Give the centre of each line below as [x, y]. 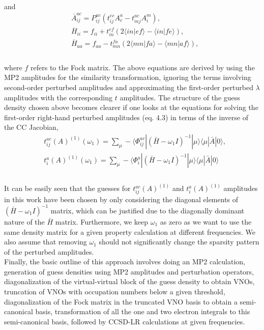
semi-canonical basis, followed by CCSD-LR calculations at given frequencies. [125, 321]
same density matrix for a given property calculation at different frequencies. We [130, 231]
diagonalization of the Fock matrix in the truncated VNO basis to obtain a [121, 301]
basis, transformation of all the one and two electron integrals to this [143, 311]
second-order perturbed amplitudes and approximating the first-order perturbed [129, 87]
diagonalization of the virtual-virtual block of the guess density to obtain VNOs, [129, 281]
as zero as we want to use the [206, 221]
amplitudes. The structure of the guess [180, 97]
